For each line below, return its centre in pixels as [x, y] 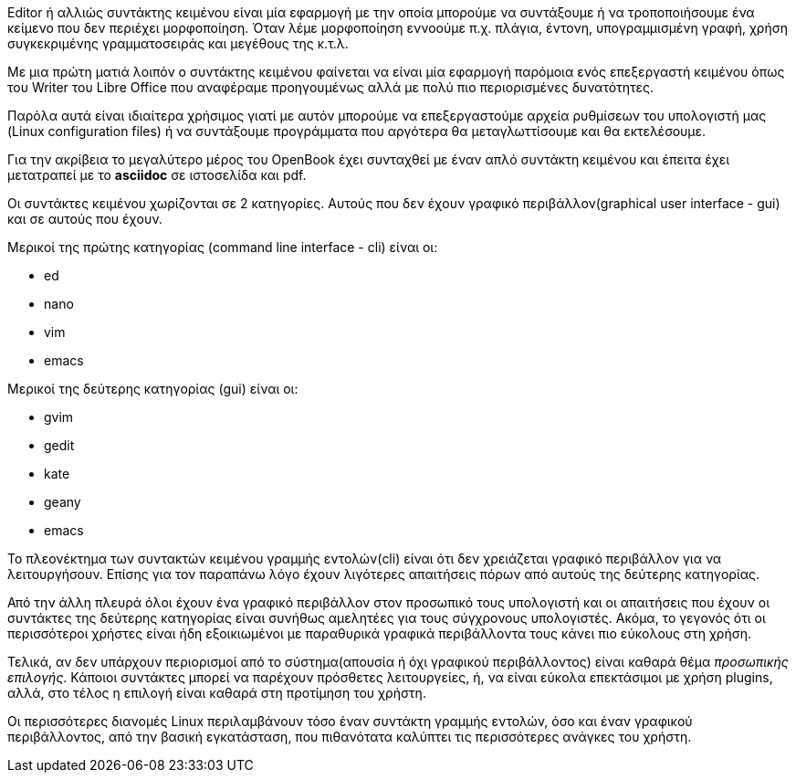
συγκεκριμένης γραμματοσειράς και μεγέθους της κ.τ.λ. [178, 43]
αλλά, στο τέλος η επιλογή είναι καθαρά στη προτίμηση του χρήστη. [217, 693]
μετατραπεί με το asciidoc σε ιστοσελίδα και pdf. [157, 175]
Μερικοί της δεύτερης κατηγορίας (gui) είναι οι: [153, 389]
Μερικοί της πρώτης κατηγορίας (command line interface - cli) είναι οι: [223, 247]
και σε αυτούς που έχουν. [85, 219]
